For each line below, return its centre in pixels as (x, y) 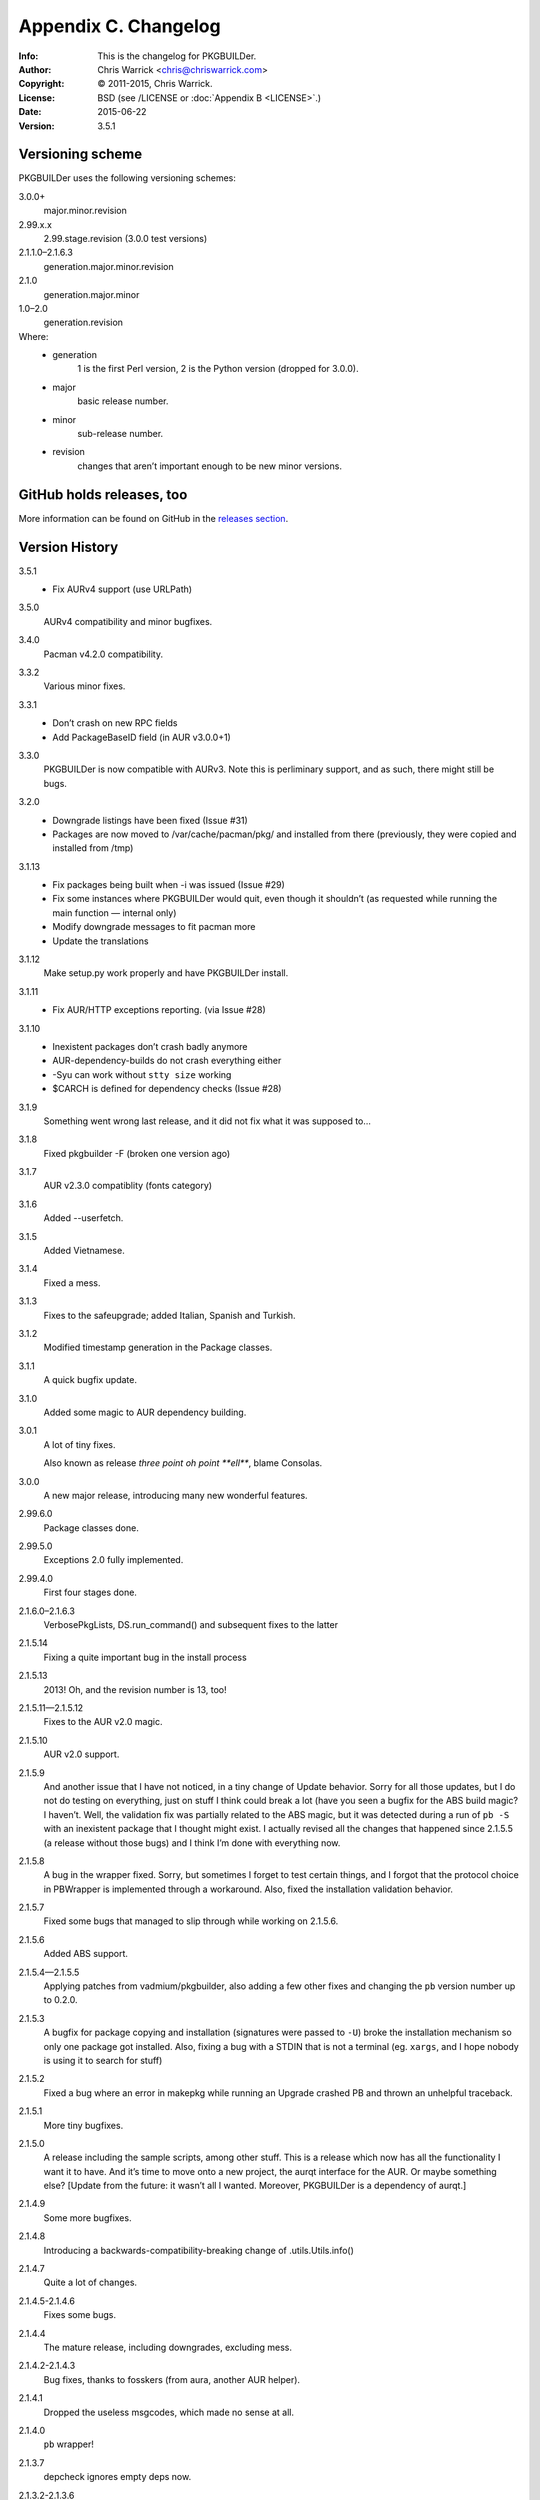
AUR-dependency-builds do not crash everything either (167, 1061)
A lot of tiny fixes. (79, 1444)
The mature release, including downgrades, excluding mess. (167, 2347)
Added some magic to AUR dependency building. (145, 1412)
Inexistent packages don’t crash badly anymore (150, 1046)
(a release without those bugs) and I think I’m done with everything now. (192, 1842)
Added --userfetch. (83, 1218)
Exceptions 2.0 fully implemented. (113, 1560)
